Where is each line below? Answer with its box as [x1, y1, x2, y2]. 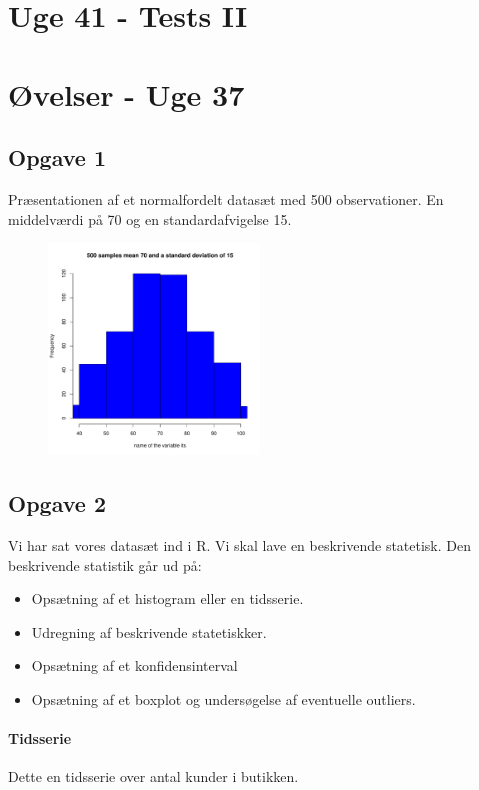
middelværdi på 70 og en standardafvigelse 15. [8, 208, 292, 229]
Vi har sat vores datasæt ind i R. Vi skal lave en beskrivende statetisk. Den [8, 534, 472, 555]
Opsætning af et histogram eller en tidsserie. [31, 588, 304, 609]
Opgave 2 [8, 488, 106, 519]
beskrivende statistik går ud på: [8, 554, 202, 575]
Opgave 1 [8, 142, 106, 173]
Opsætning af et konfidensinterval [31, 655, 238, 676]
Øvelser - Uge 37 [8, 73, 245, 114]
